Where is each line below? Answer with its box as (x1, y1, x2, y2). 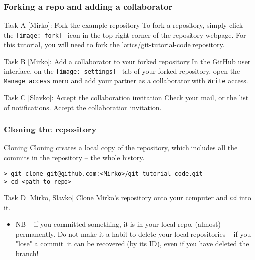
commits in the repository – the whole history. (4, 152, 145, 162)
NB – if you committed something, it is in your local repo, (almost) (15, 219, 221, 229)
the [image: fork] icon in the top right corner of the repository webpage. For (4, 29, 246, 40)
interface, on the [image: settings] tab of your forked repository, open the (4, 65, 240, 76)
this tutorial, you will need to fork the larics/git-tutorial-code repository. (4, 39, 225, 50)
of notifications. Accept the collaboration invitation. (4, 102, 162, 112)
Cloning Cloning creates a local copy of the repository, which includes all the (4, 142, 238, 153)
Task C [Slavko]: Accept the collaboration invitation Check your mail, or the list (4, 92, 249, 102)
